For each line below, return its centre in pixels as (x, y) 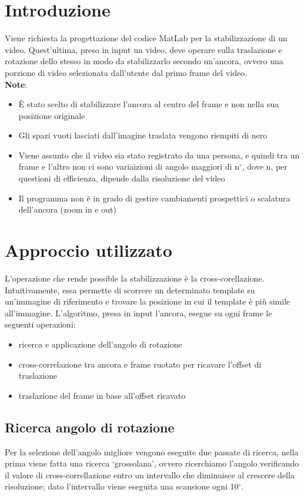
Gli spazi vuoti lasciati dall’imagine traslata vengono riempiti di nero (143, 135)
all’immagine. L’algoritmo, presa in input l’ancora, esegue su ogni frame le (138, 313)
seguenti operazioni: (40, 324)
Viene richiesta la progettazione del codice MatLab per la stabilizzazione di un (146, 38)
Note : (16, 84)
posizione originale (52, 115)
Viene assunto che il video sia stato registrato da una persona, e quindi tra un (159, 155)
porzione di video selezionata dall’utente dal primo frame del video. (126, 72)
